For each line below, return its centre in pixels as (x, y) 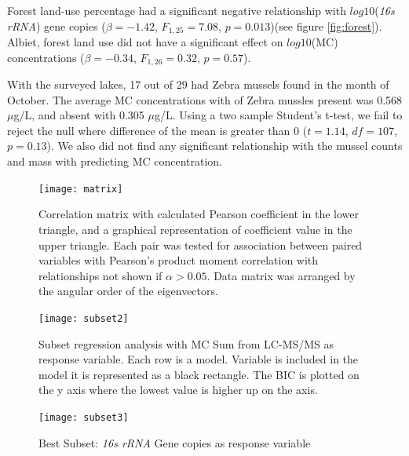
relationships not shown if (100, 275)
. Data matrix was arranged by (281, 275)
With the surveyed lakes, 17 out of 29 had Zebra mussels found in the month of (198, 84)
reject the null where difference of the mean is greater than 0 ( (157, 130)
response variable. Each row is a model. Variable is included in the (199, 359)
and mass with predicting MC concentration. (115, 161)
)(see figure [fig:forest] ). (326, 26)
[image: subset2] (84, 318)
